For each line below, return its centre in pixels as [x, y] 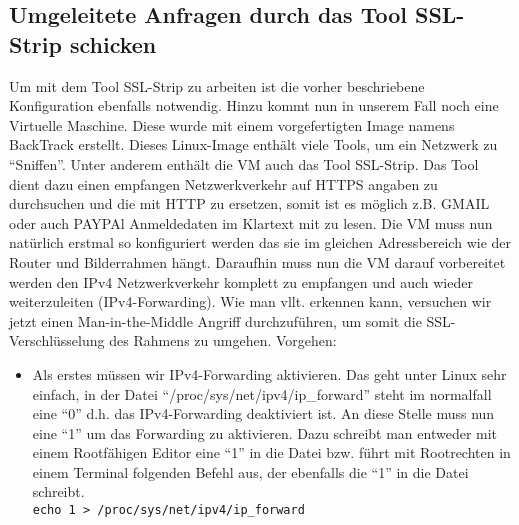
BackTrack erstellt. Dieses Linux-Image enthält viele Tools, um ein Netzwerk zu [253, 144]
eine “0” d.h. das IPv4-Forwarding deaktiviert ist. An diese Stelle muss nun [263, 413]
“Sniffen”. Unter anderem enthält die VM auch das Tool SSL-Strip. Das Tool [244, 163]
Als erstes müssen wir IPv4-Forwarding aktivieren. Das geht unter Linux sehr [269, 373]
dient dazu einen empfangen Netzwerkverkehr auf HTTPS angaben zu [223, 183]
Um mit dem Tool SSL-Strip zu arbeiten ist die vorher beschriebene [217, 85]
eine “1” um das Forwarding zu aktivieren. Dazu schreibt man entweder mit [265, 432]
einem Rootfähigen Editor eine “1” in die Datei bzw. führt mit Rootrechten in [271, 452]
